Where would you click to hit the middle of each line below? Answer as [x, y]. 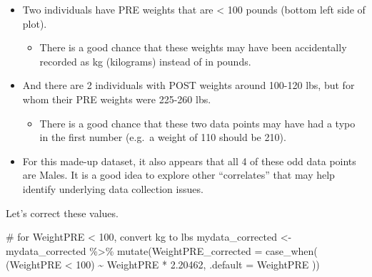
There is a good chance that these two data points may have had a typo [197, 123]
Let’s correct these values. [62, 213]
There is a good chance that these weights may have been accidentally [193, 47]
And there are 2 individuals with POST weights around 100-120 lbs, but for [188, 85]
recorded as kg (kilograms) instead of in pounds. [145, 61]
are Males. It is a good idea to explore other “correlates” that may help [179, 175]
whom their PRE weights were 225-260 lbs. [117, 99]
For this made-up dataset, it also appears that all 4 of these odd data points [189, 161]
